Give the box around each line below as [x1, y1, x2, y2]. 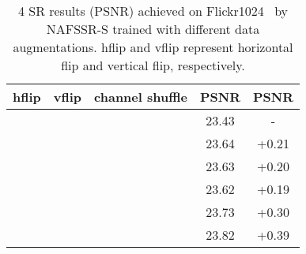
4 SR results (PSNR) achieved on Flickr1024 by [17, 2, 289, 20]
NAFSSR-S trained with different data [46, 20, 260, 38]
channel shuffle [94, 88, 187, 106]
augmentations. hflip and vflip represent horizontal [13, 38, 293, 56]
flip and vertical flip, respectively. [61, 56, 245, 74]
